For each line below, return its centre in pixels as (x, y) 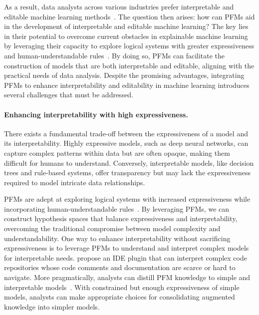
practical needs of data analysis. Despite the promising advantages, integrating (124, 75)
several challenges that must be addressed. (69, 95)
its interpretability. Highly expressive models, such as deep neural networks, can (126, 143)
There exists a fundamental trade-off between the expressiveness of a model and (126, 133)
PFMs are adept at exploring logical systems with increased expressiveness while (127, 199)
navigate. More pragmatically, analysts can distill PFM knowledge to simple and (127, 277)
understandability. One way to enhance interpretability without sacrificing (117, 238)
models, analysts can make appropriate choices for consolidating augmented (120, 297)
